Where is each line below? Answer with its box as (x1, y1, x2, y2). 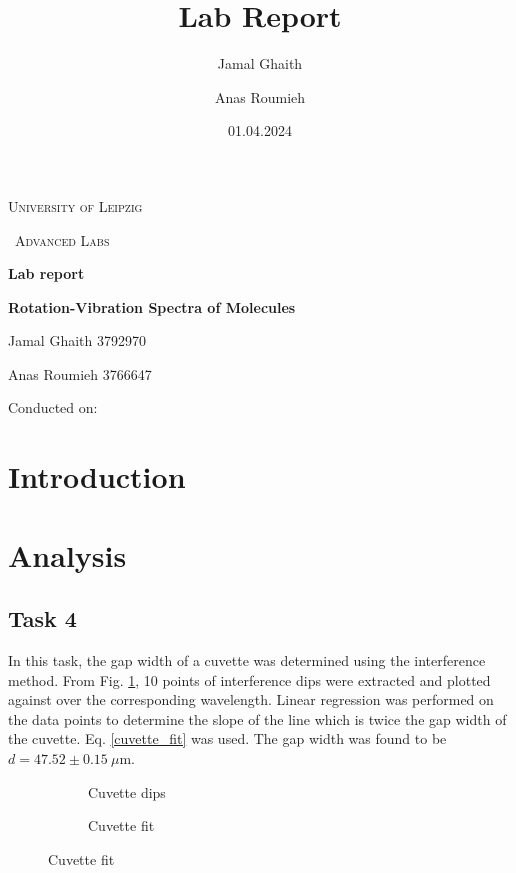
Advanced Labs (14, 229, 110, 250)
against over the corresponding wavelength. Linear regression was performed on (8, 689, 494, 710)
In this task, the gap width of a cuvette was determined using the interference (8, 650, 486, 671)
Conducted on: (8, 397, 98, 418)
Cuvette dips (88, 781, 166, 802)
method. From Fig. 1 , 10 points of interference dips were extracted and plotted (8, 669, 491, 690)
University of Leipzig (8, 195, 143, 216)
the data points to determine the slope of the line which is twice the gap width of (8, 708, 507, 729)
